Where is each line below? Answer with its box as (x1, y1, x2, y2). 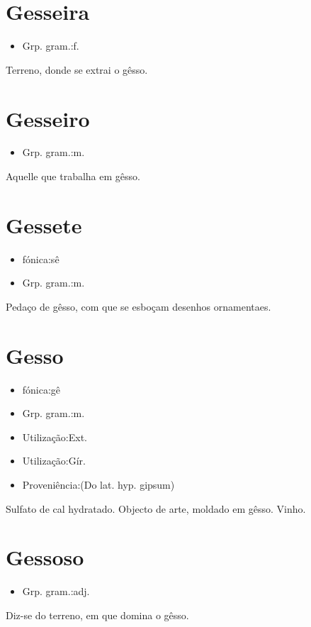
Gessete (6, 210, 82, 239)
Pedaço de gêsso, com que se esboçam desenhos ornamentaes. (6, 299, 271, 313)
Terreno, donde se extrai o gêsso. (6, 62, 148, 77)
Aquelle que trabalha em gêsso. (6, 169, 140, 184)
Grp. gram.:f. (22, 38, 79, 53)
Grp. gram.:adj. (22, 584, 90, 599)
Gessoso (6, 543, 84, 572)
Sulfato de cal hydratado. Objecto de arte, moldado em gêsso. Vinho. (6, 501, 306, 516)
